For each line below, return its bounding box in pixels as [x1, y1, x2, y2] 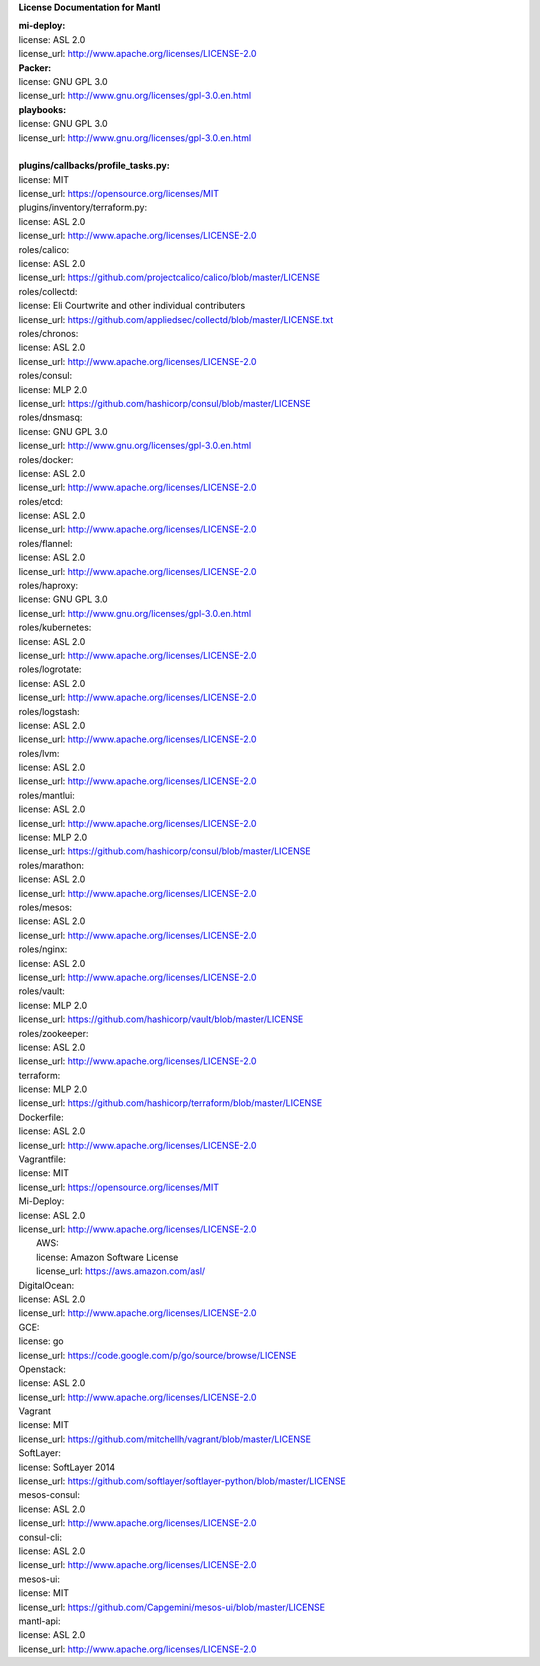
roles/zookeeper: [18, 1027, 89, 1039]
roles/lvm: [18, 747, 60, 759]
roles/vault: [18, 985, 65, 997]
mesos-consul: [18, 1489, 80, 1501]
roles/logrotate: [18, 663, 82, 675]
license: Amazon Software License [36, 1251, 179, 1263]
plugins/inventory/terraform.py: [18, 201, 148, 214]
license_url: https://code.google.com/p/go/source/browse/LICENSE [18, 1349, 297, 1361]
